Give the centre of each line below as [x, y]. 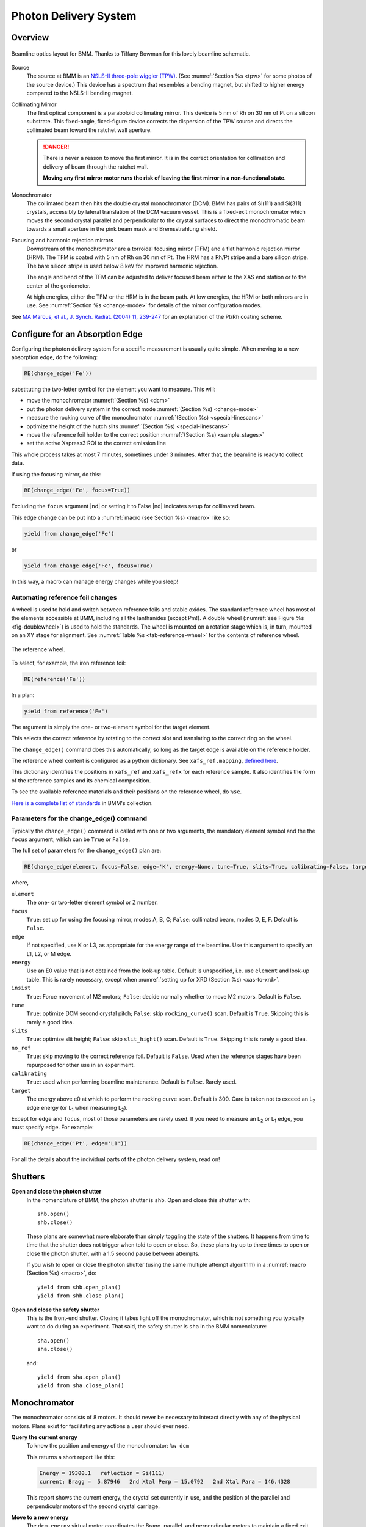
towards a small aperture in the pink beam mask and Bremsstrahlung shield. [122, 229]
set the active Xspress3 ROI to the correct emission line [96, 443]
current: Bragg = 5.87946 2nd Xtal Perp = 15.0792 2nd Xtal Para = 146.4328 [165, 1482]
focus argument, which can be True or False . [71, 839]
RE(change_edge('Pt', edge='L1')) [76, 1143]
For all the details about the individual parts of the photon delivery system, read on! [116, 1159]
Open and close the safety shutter [56, 1310]
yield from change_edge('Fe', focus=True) [88, 566]
